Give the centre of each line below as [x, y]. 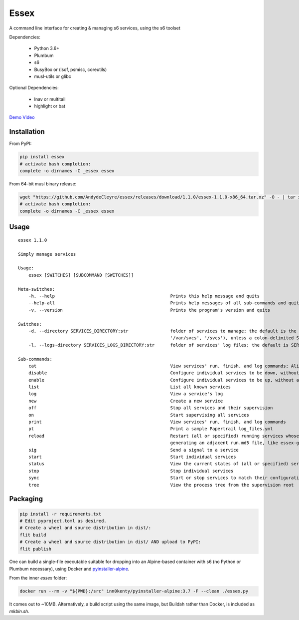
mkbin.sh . [19, 611]
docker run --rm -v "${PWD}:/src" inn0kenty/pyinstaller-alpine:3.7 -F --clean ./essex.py [134, 591]
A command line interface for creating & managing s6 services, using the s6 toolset [95, 28]
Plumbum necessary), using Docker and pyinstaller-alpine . [69, 569]
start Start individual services [132, 457]
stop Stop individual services [131, 471]
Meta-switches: [37, 289]
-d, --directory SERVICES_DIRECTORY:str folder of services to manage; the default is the [162, 331]
